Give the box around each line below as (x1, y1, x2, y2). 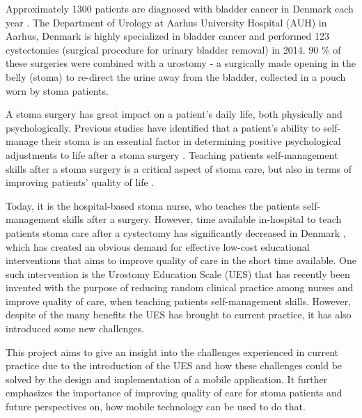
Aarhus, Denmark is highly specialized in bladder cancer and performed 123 (6, 29, 330, 43)
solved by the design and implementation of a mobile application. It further (6, 371, 328, 386)
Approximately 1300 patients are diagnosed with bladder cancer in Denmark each (6, 1, 354, 15)
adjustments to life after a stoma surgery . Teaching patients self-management (6, 147, 338, 162)
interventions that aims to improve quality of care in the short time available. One (6, 253, 356, 268)
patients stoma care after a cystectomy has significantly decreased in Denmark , (6, 225, 346, 240)
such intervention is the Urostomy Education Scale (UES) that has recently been (6, 266, 350, 281)
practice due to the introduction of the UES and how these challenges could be (6, 358, 343, 373)
